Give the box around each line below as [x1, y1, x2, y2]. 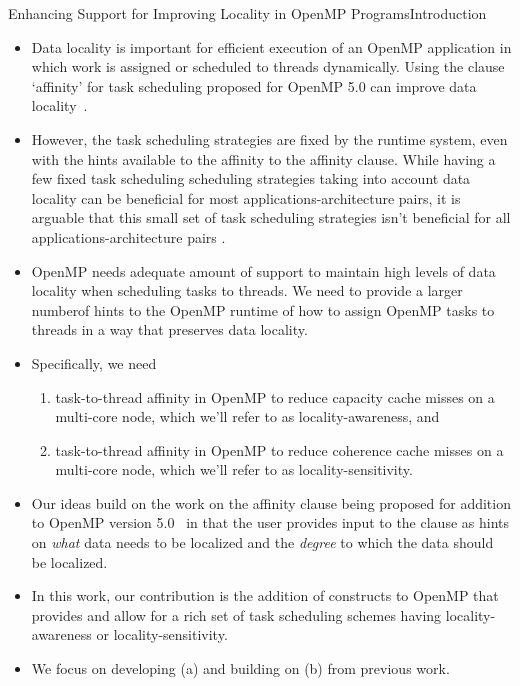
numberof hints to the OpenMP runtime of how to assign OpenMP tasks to [31, 299, 495, 320]
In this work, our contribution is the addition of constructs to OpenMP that [31, 585, 499, 606]
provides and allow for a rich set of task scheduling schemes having [31, 604, 442, 625]
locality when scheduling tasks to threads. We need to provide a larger [31, 280, 463, 301]
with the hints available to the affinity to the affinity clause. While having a [31, 148, 496, 169]
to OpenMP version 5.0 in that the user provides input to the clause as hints [31, 512, 509, 533]
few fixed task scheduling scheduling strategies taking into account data [31, 168, 471, 189]
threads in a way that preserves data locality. [31, 319, 308, 340]
